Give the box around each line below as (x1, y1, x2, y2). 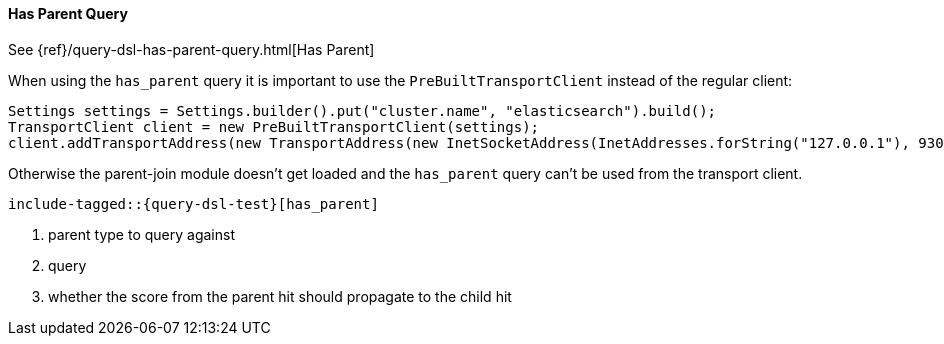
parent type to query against (48, 225, 235, 243)
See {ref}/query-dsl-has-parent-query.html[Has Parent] (8, 40, 375, 58)
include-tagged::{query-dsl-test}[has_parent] (8, 195, 379, 212)
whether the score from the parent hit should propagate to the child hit (48, 287, 512, 305)
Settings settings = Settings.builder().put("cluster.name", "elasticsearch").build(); (8, 102, 717, 119)
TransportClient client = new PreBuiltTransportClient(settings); (8, 118, 540, 135)
